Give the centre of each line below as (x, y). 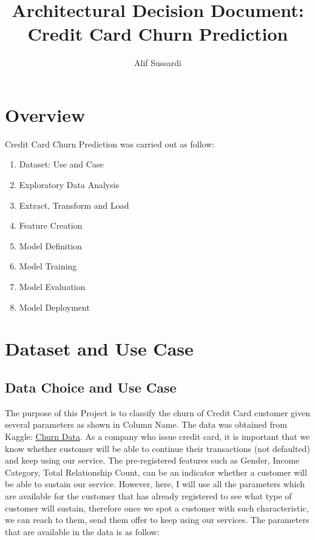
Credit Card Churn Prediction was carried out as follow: (110, 143)
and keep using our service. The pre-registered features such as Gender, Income (152, 460)
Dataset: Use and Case (61, 164)
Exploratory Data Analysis (69, 185)
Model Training (48, 266)
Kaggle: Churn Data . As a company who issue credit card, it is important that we (157, 436)
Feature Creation (51, 225)
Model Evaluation (52, 286)
